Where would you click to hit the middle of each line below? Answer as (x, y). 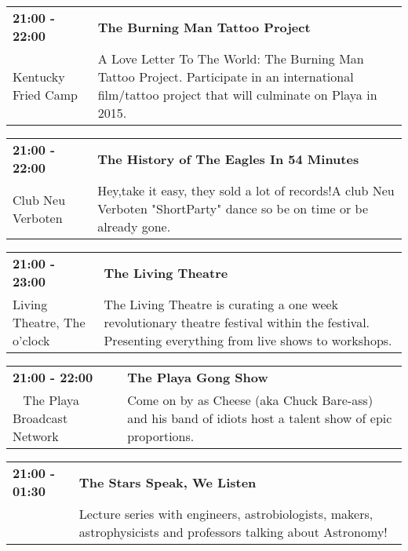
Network (36, 436)
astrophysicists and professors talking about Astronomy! (233, 532)
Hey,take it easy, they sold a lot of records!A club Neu (246, 190)
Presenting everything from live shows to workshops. (248, 340)
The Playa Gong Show (198, 377)
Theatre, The (49, 322)
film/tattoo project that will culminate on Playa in (237, 95)
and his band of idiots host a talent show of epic (260, 418)
